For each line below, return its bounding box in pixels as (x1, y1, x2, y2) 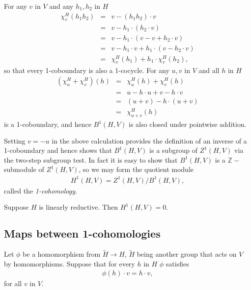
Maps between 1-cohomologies (4, 226, 161, 241)
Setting (4, 135, 26, 145)
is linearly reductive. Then (39, 202, 118, 212)
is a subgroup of (149, 145, 197, 155)
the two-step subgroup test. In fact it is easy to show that (4, 154, 178, 165)
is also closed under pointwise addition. (129, 119, 247, 129)
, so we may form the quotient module (79, 164, 194, 174)
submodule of (4, 164, 44, 174)
